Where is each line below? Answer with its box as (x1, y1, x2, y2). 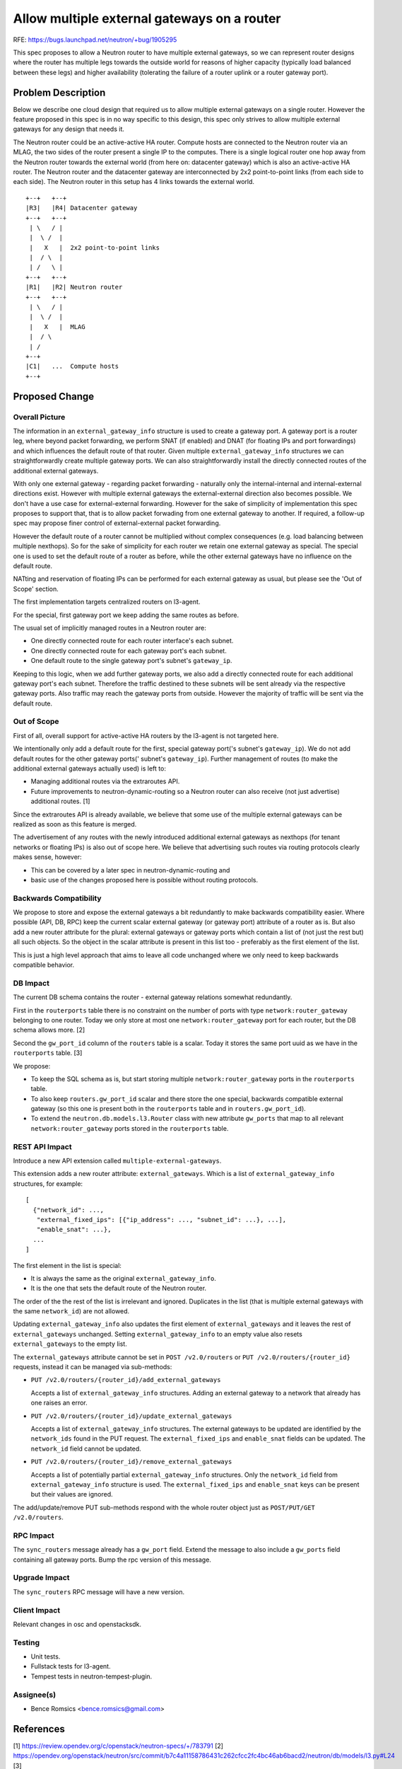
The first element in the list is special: (13, 1261, 122, 1269)
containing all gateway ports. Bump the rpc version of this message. (13, 1555, 212, 1564)
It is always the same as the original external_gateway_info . (30, 1274, 217, 1282)
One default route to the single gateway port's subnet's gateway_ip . (30, 657, 232, 665)
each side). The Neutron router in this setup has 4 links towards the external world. (13, 178, 254, 186)
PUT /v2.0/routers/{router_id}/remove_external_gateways (30, 1458, 232, 1466)
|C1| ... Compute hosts (25, 362, 119, 371)
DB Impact (13, 978, 49, 988)
